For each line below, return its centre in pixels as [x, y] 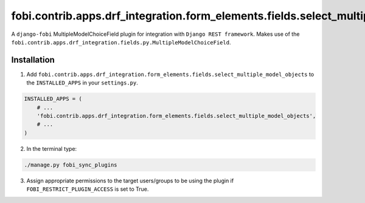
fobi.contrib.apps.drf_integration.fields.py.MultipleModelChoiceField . [121, 42]
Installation [33, 60]
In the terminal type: [52, 148]
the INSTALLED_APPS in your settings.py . [82, 83]
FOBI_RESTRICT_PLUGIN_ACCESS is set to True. [88, 189]
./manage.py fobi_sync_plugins [71, 165]
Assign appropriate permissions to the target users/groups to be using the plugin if [130, 181]
